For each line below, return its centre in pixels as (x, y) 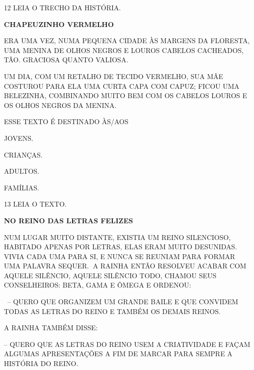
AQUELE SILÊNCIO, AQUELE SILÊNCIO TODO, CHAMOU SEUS (110, 275)
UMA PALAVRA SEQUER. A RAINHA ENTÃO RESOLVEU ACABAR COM (125, 266)
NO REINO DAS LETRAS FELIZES (69, 220)
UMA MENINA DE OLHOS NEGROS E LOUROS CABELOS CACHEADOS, (124, 50)
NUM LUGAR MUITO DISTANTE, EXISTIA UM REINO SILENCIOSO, (117, 237)
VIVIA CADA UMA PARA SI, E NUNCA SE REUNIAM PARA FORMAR (120, 256)
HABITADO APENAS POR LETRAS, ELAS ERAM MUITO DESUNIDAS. (121, 247)
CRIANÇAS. (23, 154)
